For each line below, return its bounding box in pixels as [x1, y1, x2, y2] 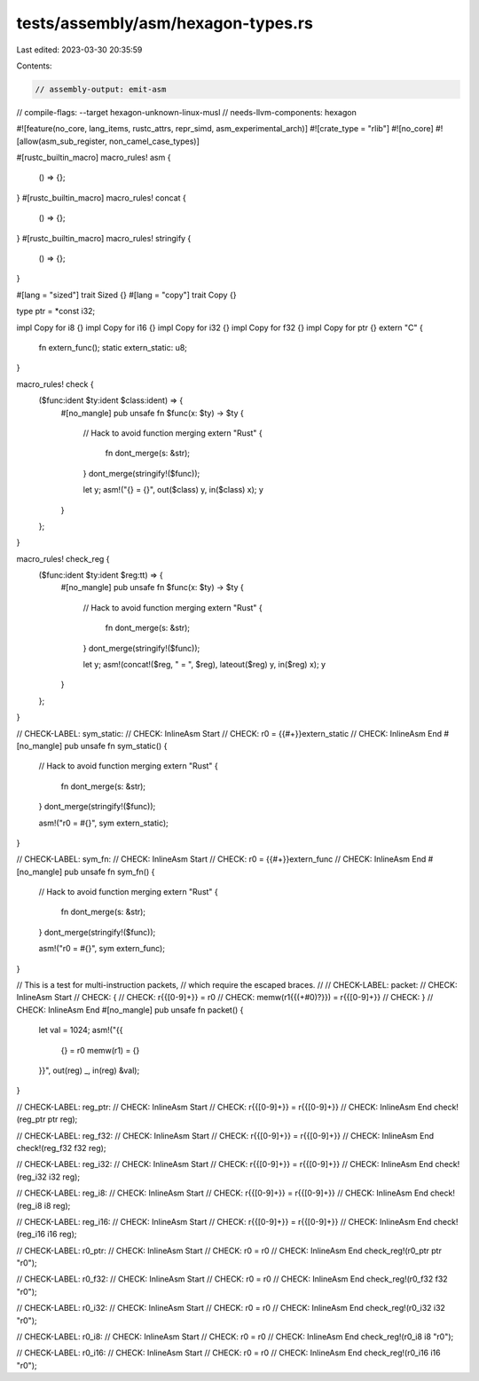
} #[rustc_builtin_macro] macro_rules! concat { [16, 192, 186, 203]
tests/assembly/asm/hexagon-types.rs [16, 13, 314, 33]
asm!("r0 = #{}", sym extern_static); [38, 817, 169, 828]
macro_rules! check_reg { [16, 553, 110, 564]
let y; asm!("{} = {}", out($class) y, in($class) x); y [82, 485, 263, 495]
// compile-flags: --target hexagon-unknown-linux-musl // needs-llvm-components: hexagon [16, 107, 357, 117]
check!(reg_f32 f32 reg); [16, 1142, 106, 1153]
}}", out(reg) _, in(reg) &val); [38, 1065, 140, 1076]
